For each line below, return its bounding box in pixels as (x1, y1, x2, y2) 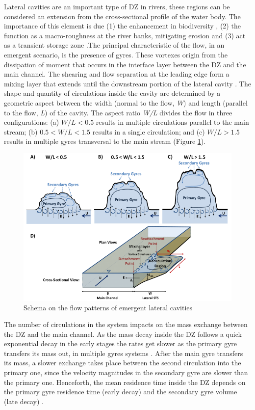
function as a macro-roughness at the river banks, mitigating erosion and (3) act (4, 30, 246, 40)
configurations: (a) (4, 117, 59, 127)
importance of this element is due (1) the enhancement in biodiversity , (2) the (4, 21, 241, 31)
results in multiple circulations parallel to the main (96, 117, 249, 127)
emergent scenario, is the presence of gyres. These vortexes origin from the (4, 49, 228, 59)
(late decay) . (4, 396, 44, 406)
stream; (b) (4, 126, 38, 137)
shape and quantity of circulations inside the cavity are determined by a (4, 88, 221, 98)
